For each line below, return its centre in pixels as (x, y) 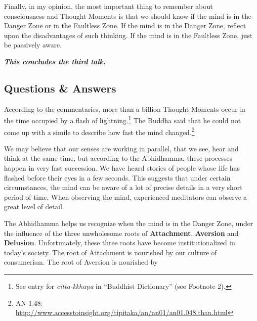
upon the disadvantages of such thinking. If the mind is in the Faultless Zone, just (128, 35)
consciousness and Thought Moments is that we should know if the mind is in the (128, 16)
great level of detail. (34, 206)
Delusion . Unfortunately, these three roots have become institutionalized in (120, 243)
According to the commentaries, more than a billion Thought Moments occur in (125, 109)
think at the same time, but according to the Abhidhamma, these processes (118, 158)
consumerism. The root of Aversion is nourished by (81, 262)
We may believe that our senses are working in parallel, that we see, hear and (121, 148)
